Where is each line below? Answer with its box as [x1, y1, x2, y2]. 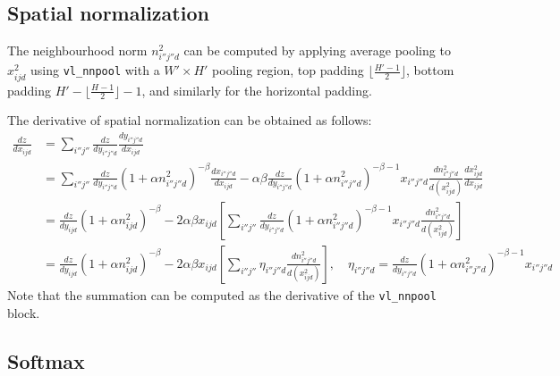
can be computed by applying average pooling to [183, 41, 451, 60]
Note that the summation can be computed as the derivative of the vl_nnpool [7, 285, 437, 304]
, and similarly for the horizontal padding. [141, 80, 372, 99]
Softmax [7, 347, 85, 374]
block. [7, 303, 40, 322]
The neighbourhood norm [7, 41, 148, 60]
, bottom [406, 61, 454, 79]
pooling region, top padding [212, 61, 364, 79]
